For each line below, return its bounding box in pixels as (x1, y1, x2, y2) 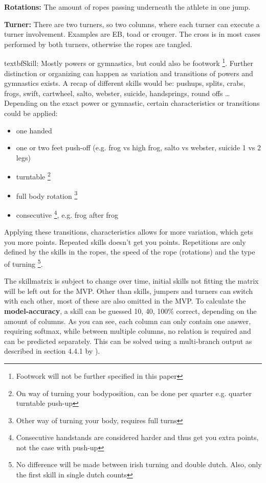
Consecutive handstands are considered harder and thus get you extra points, (16, 432, 259, 443)
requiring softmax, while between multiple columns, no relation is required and (4, 326, 251, 336)
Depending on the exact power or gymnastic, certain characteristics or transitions (4, 98, 260, 108)
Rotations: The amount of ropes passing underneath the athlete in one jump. (4, 2, 251, 12)
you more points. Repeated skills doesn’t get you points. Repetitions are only (4, 236, 246, 247)
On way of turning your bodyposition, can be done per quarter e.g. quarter (16, 387, 252, 398)
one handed (16, 125, 52, 135)
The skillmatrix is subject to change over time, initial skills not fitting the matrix (4, 275, 259, 286)
